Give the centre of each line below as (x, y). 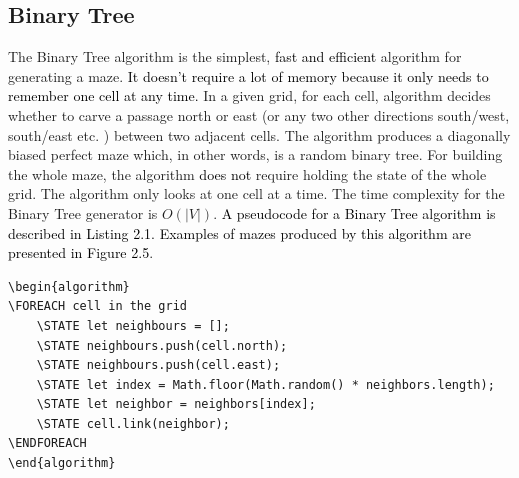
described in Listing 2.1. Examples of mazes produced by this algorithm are (239, 232)
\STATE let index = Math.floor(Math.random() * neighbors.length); (265, 384)
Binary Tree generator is (83, 212)
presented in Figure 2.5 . (81, 252)
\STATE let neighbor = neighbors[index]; (176, 404)
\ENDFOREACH (47, 443)
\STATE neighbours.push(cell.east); (158, 365)
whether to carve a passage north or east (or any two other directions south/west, (259, 114)
